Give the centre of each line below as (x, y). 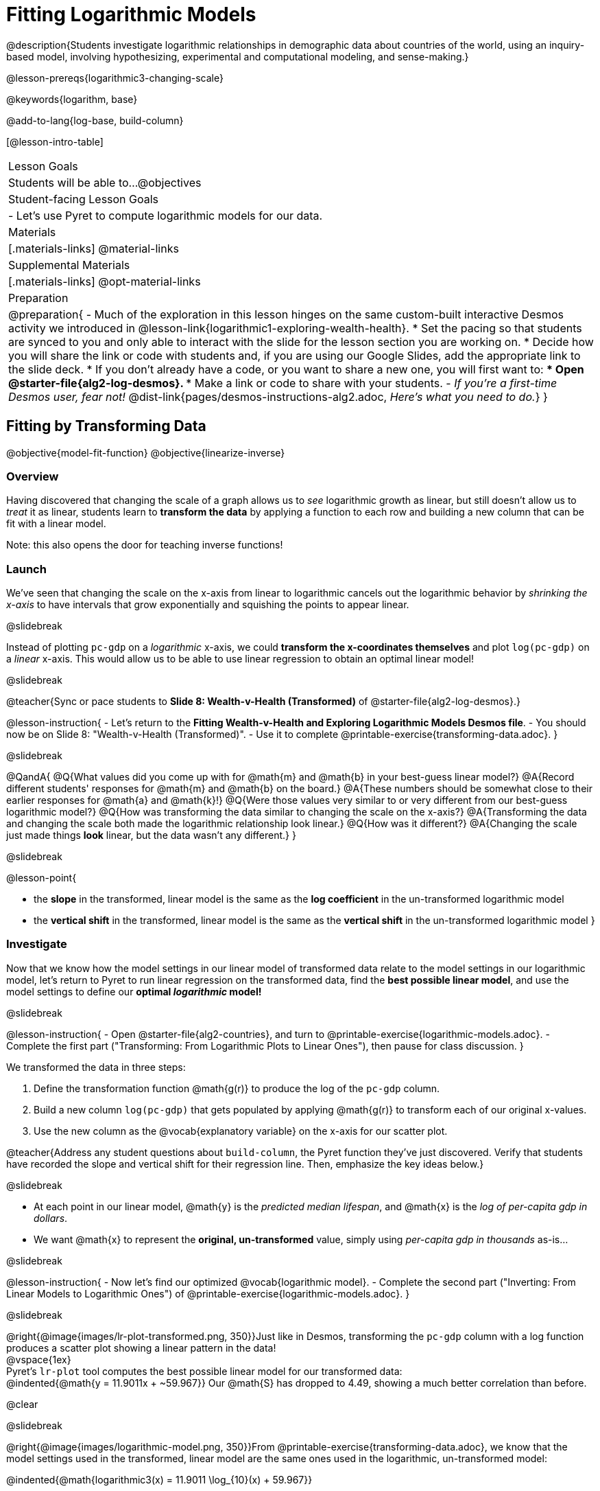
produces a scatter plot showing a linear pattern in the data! (141, 1348)
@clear (22, 1404)
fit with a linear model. (56, 524)
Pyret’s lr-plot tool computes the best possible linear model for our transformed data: (204, 1371)
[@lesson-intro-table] (55, 141)
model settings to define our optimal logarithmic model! (134, 991)
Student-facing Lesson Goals (84, 199)
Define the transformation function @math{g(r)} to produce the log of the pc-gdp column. (237, 1088)
